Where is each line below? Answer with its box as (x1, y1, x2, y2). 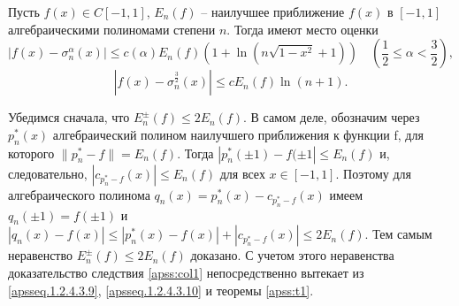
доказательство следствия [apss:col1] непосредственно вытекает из (8, 263, 364, 281)
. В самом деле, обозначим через (243, 108, 420, 126)
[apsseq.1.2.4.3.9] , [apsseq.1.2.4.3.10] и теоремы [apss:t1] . (8, 280, 314, 299)
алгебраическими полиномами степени (8, 19, 216, 38)
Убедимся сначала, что (8, 108, 130, 126)
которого (8, 143, 55, 162)
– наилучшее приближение (201, 3, 345, 20)
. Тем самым (364, 225, 432, 243)
